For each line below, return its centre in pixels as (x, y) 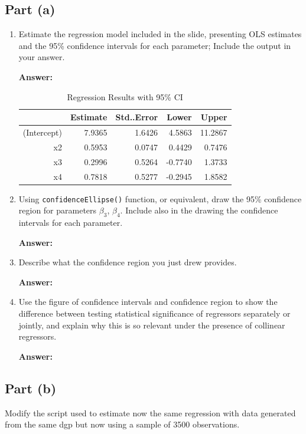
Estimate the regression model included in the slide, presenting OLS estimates (160, 34)
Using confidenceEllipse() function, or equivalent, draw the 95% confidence (160, 198)
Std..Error (137, 117)
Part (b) (31, 388)
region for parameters (58, 210)
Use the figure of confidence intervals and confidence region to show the (148, 302)
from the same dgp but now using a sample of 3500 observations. (122, 424)
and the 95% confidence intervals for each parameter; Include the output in (155, 45)
